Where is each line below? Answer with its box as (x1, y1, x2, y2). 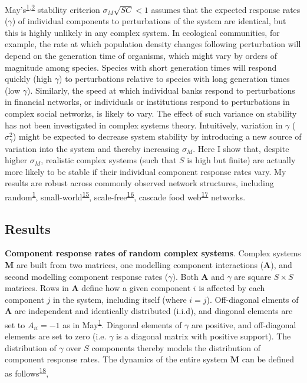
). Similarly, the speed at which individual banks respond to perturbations (27, 84, 295, 96)
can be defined (242, 353, 295, 365)
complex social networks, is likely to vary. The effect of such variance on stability (5, 107, 297, 119)
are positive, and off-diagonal (192, 318, 296, 331)
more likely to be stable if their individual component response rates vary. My (5, 165, 286, 177)
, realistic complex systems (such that (41, 154, 177, 166)
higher (5, 154, 28, 166)
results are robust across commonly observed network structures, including (5, 177, 274, 189)
